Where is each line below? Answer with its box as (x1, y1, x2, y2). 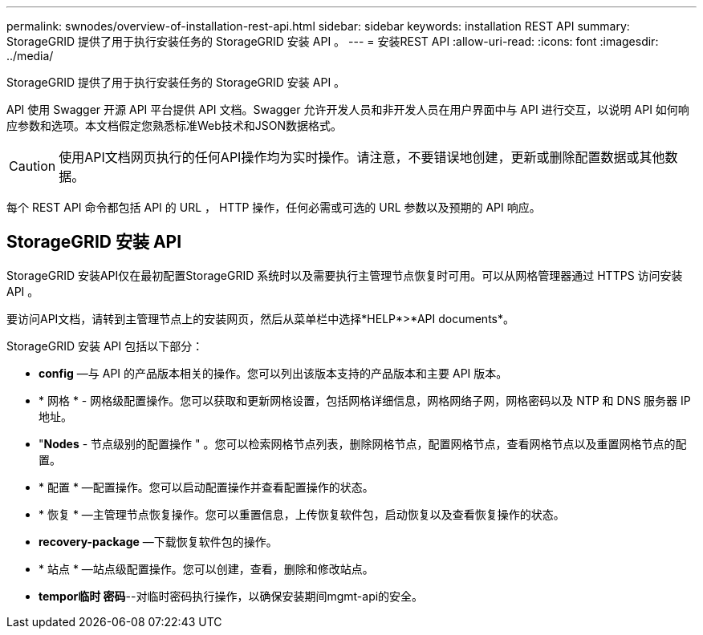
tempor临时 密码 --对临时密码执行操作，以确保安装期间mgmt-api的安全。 (39, 588, 424, 603)
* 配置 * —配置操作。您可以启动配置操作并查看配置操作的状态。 (39, 479, 374, 494)
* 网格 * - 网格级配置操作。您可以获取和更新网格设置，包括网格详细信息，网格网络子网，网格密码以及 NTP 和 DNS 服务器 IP (39, 393, 691, 407)
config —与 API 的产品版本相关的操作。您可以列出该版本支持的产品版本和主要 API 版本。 (39, 366, 508, 380)
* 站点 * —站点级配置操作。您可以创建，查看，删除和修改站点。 (39, 561, 374, 576)
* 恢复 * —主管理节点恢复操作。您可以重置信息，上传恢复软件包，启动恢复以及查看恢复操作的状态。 (39, 507, 565, 521)
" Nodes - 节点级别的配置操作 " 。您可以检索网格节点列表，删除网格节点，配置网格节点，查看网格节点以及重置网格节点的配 (39, 436, 687, 451)
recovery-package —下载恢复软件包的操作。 (39, 534, 278, 548)
